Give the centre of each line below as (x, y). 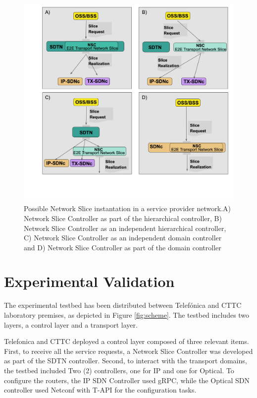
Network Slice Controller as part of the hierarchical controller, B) (123, 218)
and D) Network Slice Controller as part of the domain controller (123, 247)
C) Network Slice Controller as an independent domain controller (123, 238)
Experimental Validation (89, 281)
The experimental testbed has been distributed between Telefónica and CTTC (123, 305)
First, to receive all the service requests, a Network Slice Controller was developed (128, 351)
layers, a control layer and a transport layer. (71, 324)
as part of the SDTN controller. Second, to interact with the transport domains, (126, 361)
